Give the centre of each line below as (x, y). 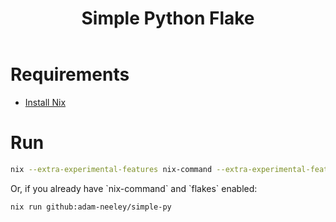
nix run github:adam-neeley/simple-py (91, 207)
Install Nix (45, 102)
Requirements (70, 74)
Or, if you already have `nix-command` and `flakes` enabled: (134, 188)
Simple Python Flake (168, 18)
